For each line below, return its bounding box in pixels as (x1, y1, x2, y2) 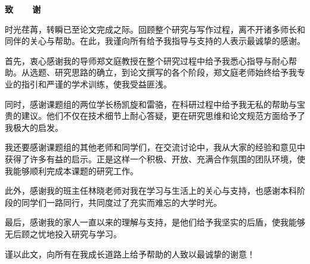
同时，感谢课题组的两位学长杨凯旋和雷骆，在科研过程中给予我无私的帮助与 (5, 98, 297, 110)
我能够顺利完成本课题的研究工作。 (5, 164, 138, 177)
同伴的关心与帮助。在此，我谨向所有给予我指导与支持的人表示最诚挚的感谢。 (5, 34, 305, 47)
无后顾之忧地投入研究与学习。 (5, 227, 122, 240)
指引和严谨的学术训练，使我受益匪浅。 (21, 77, 172, 90)
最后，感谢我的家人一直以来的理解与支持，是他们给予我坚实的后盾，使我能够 (5, 216, 305, 228)
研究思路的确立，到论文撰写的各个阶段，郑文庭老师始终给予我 (54, 66, 297, 78)
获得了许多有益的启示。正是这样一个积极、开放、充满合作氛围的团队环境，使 (5, 152, 305, 165)
